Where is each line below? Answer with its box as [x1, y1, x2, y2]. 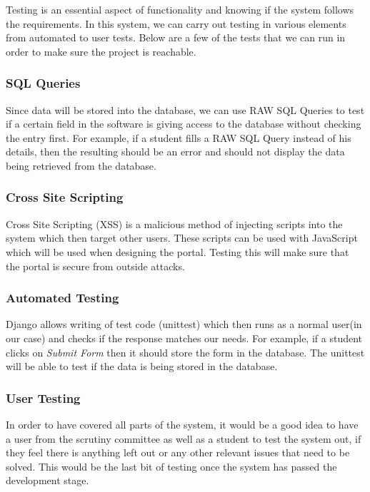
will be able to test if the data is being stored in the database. [6, 359, 278, 374]
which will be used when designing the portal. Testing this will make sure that [6, 244, 349, 259]
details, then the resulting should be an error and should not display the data [6, 144, 345, 159]
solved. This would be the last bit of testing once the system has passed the [6, 458, 337, 473]
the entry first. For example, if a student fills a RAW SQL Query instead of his [6, 130, 351, 145]
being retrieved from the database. [6, 158, 156, 173]
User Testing [6, 389, 81, 406]
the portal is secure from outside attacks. [6, 258, 185, 273]
